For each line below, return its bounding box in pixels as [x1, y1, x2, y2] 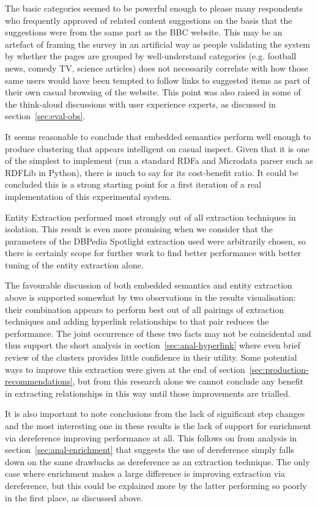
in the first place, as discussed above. [5, 491, 143, 504]
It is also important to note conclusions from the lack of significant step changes [5, 407, 305, 420]
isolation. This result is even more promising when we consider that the [5, 223, 273, 235]
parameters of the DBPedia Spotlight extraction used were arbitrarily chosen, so [5, 234, 306, 247]
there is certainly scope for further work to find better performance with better [5, 246, 301, 259]
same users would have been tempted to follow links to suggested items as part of [5, 73, 310, 86]
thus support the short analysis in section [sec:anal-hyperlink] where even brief [5, 339, 301, 352]
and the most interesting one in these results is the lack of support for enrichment [5, 419, 311, 432]
